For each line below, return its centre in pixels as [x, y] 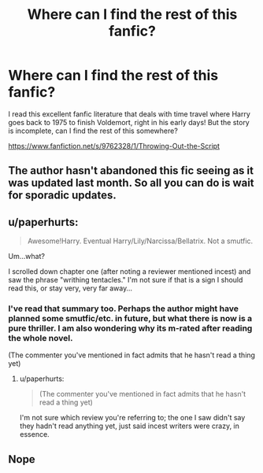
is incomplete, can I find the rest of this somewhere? [93, 131]
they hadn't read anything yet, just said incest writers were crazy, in [130, 426]
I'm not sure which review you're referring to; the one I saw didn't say [132, 418]
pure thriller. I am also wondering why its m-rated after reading [130, 328]
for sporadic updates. [62, 196]
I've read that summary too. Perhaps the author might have [123, 309]
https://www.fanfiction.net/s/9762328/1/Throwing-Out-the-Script [114, 146]
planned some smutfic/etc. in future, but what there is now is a [130, 319]
